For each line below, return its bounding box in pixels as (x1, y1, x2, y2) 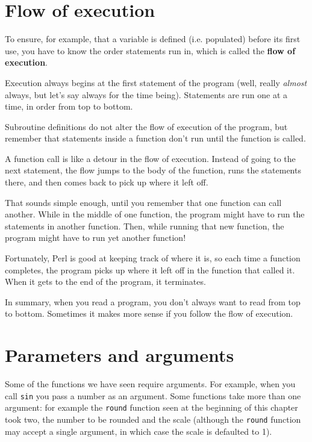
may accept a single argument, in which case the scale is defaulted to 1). (5, 425, 272, 437)
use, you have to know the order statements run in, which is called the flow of (5, 44, 296, 57)
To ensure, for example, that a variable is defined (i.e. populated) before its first (5, 33, 301, 45)
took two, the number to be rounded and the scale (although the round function (5, 413, 301, 426)
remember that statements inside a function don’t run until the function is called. (5, 132, 306, 145)
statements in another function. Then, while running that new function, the (5, 219, 284, 232)
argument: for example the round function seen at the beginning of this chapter (5, 401, 298, 414)
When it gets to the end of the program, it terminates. (5, 275, 206, 288)
